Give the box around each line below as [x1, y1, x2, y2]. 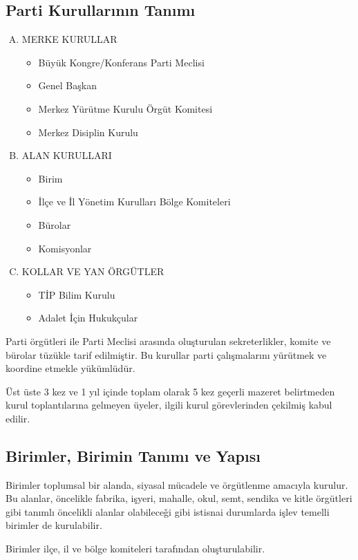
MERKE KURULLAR [21, 32, 117, 46]
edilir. [6, 411, 30, 425]
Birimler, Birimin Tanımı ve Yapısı [6, 445, 261, 466]
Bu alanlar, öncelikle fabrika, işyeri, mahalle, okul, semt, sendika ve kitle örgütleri [6, 491, 352, 505]
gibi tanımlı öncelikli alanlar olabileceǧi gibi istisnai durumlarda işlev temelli [6, 504, 330, 519]
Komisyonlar [38, 241, 92, 255]
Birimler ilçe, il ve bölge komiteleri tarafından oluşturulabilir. [6, 541, 265, 556]
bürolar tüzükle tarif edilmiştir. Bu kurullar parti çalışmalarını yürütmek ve [6, 347, 327, 362]
